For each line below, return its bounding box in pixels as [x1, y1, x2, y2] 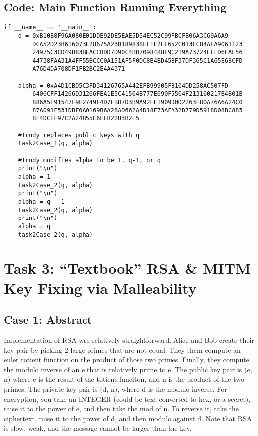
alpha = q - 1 [18, 198, 65, 205]
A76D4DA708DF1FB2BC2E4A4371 [32, 65, 125, 73]
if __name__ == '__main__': [4, 24, 97, 31]
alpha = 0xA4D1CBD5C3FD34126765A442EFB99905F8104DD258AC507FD [18, 82, 229, 89]
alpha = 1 [18, 173, 51, 181]
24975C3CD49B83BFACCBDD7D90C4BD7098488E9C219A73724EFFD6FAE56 [32, 49, 243, 56]
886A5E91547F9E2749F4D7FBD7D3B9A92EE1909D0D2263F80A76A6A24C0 [32, 99, 243, 106]
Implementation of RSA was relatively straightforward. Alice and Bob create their [4, 335, 254, 345]
